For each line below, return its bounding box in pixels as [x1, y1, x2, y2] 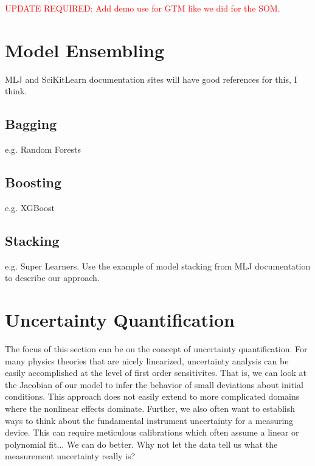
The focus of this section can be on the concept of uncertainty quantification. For [5, 343, 308, 355]
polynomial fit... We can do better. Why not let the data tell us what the [5, 437, 278, 450]
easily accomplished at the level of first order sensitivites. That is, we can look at [5, 366, 307, 379]
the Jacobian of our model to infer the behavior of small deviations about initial [5, 378, 303, 391]
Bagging [5, 114, 57, 133]
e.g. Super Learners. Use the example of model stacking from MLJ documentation [5, 259, 311, 272]
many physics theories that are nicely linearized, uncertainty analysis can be [5, 354, 289, 367]
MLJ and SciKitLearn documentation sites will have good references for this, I [5, 72, 297, 85]
